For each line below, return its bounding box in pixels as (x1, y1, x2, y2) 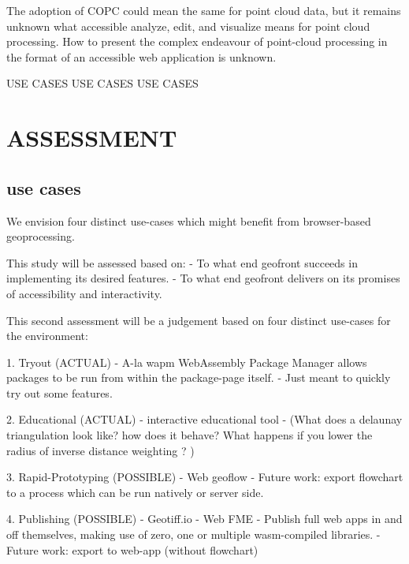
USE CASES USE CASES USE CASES (6, 75, 199, 92)
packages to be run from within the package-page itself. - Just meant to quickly (6, 369, 391, 386)
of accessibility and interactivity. (6, 285, 162, 301)
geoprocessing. (6, 228, 75, 245)
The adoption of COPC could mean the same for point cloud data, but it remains (6, 2, 401, 18)
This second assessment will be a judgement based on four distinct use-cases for (6, 312, 391, 328)
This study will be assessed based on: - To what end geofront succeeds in (6, 254, 358, 271)
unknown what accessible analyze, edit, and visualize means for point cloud (6, 17, 370, 34)
